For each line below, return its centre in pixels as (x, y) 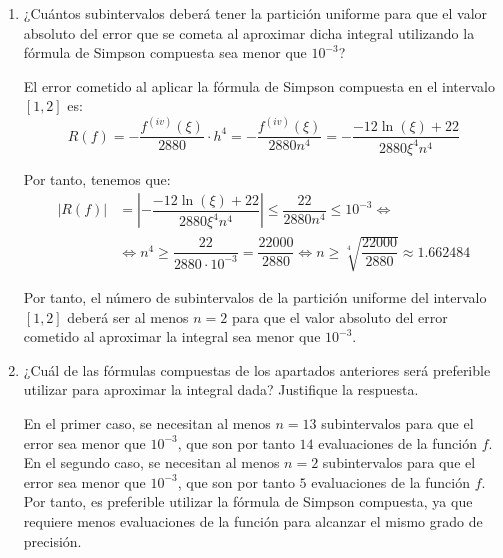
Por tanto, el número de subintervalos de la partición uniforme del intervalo (255, 297)
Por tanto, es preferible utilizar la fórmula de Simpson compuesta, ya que (248, 501)
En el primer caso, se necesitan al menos (147, 422)
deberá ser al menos (128, 316)
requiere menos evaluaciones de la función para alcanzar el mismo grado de (253, 520)
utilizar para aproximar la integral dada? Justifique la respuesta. (221, 389)
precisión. (52, 540)
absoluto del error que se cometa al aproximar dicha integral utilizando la (249, 32)
